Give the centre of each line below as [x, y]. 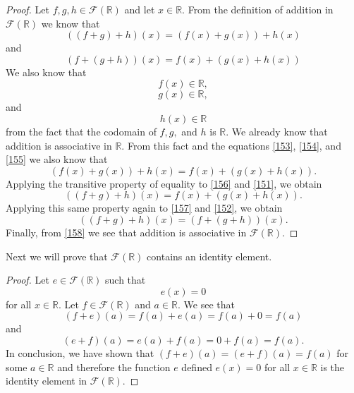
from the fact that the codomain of [81, 131]
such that [126, 280]
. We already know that [277, 131]
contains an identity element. [209, 256]
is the [332, 367]
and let [140, 9]
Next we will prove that [57, 256]
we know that [71, 23]
